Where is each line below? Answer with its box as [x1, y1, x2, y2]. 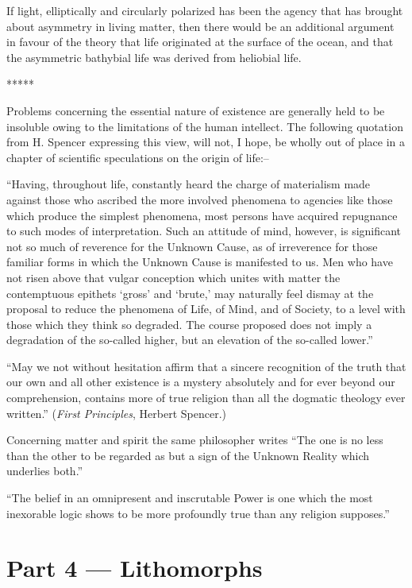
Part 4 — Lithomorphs [6, 551, 263, 584]
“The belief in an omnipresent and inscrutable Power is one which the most [6, 489, 373, 506]
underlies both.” [6, 462, 83, 479]
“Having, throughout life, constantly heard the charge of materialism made [6, 176, 371, 192]
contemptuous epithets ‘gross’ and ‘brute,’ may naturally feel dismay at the [6, 284, 374, 301]
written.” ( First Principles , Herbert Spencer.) [6, 404, 226, 421]
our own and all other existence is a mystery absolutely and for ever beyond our [6, 373, 395, 390]
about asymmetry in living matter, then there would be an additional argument [6, 17, 395, 34]
